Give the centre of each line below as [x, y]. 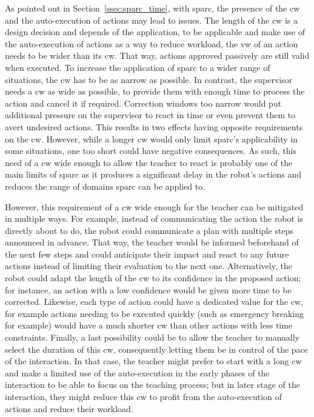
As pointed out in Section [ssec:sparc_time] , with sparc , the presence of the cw [152, 8]
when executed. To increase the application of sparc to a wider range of [138, 67]
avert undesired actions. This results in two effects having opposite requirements [154, 126]
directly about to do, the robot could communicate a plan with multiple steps [149, 230]
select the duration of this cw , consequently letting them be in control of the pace [157, 349]
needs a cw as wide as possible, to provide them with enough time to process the [155, 91]
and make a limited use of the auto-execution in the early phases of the [137, 372]
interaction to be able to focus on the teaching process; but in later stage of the [152, 385]
